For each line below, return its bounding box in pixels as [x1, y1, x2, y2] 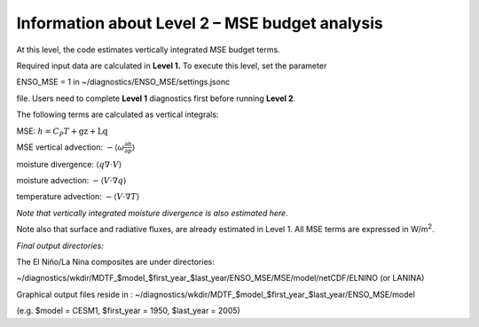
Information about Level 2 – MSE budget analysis [16, 13, 383, 33]
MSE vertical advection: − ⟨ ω [16, 142, 125, 152]
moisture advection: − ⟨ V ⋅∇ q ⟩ [16, 175, 127, 185]
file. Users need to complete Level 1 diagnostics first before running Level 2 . [16, 93, 296, 104]
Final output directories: [16, 240, 104, 251]
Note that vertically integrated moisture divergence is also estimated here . [16, 207, 288, 218]
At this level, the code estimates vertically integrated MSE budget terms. [16, 44, 280, 55]
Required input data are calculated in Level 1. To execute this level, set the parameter [16, 60, 327, 71]
